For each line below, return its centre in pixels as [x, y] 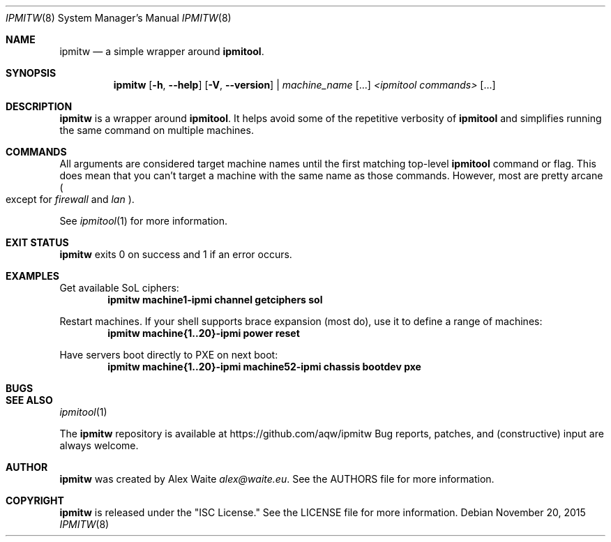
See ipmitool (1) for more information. [144, 221]
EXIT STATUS [37, 242]
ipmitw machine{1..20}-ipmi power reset [204, 333]
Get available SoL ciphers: [119, 288]
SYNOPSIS [31, 73]
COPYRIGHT [35, 500]
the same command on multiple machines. [157, 130]
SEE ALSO [29, 400]
